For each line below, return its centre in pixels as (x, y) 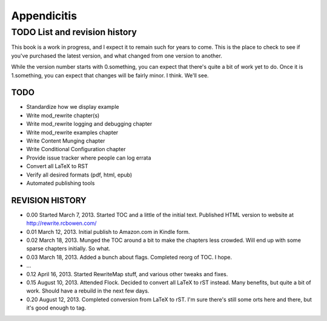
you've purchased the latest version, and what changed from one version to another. (117, 56)
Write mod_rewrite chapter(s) (63, 115)
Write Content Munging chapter (66, 141)
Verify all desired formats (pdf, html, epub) (79, 175)
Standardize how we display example (73, 107)
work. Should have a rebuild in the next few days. (88, 291)
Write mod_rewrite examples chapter (72, 132)
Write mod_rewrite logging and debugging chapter (89, 124)
